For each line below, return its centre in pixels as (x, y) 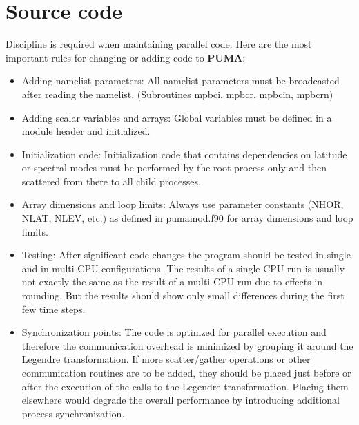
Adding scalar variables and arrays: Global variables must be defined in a (177, 117)
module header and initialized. (86, 131)
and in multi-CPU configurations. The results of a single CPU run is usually (183, 268)
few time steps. (54, 309)
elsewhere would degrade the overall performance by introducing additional (181, 400)
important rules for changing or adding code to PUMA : (126, 57)
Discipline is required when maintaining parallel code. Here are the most (159, 44)
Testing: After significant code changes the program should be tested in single (186, 255)
